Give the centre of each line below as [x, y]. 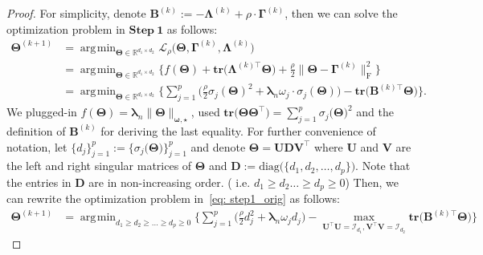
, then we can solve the [341, 13]
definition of [36, 130]
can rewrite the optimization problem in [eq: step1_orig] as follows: [173, 198]
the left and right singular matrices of [99, 166]
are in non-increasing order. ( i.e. [170, 182]
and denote [218, 146]
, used [205, 112]
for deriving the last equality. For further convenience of [238, 130]
